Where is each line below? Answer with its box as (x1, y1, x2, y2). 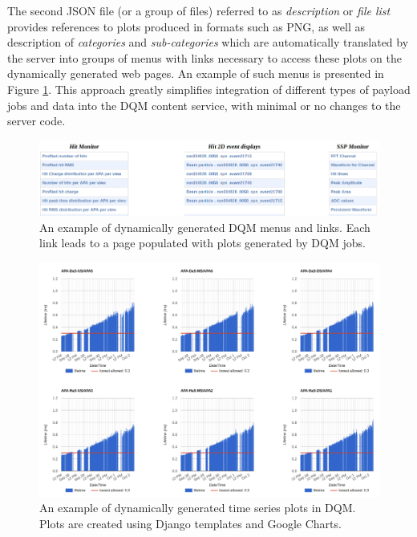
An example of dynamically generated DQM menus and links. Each (39, 218, 370, 235)
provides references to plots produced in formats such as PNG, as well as (7, 18, 365, 35)
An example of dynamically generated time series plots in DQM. (39, 499, 356, 516)
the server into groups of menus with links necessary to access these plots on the (7, 49, 403, 66)
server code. (7, 112, 66, 129)
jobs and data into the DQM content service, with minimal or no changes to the (7, 96, 401, 113)
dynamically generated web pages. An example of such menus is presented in (7, 65, 384, 82)
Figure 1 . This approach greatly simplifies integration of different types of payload (7, 80, 411, 97)
